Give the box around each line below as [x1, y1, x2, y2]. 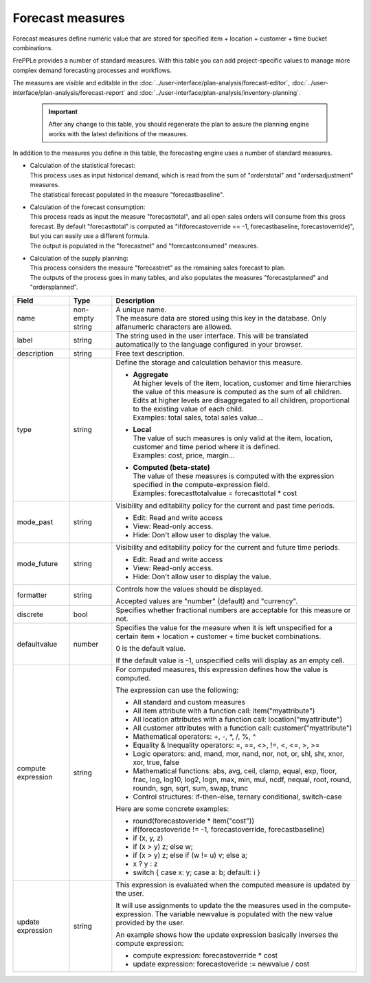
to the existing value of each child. [133, 404, 244, 413]
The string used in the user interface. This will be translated [115, 331, 308, 341]
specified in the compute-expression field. [133, 479, 271, 489]
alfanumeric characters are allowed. [115, 322, 232, 332]
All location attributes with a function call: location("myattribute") [133, 714, 343, 724]
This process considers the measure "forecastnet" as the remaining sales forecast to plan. [30, 263, 286, 272]
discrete [16, 609, 44, 619]
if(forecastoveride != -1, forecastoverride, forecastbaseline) [133, 824, 325, 834]
